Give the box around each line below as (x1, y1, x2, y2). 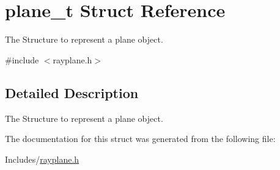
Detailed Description (5, 83, 139, 102)
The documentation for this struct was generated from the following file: (5, 132, 276, 145)
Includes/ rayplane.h (5, 152, 79, 165)
